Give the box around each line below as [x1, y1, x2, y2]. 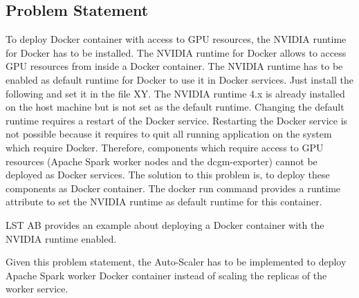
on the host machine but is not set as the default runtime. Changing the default [6, 100, 344, 114]
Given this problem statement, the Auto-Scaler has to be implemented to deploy [6, 254, 347, 269]
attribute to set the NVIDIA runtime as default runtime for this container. [6, 194, 322, 209]
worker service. [6, 281, 68, 296]
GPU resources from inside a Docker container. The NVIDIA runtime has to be [6, 59, 343, 73]
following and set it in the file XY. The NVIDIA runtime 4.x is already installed [6, 86, 345, 100]
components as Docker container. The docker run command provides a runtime [6, 180, 341, 195]
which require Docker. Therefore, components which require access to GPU [6, 140, 324, 154]
